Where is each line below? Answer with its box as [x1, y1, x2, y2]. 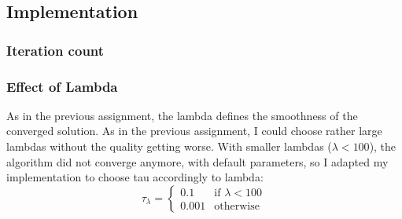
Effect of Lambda [6, 76, 118, 96]
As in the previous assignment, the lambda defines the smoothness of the [6, 107, 358, 123]
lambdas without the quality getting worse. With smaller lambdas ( [6, 138, 332, 155]
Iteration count [6, 40, 105, 60]
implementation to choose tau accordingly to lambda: [6, 169, 264, 185]
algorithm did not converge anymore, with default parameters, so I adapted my [6, 153, 389, 170]
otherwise [214, 200, 260, 212]
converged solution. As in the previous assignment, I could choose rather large [6, 122, 382, 139]
